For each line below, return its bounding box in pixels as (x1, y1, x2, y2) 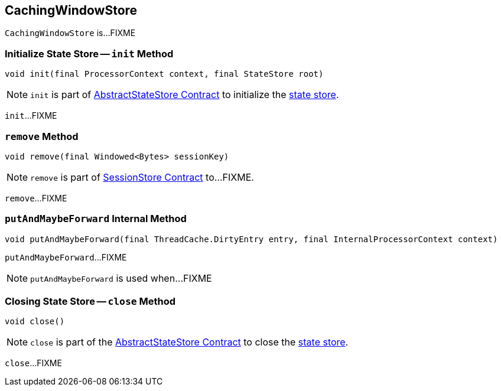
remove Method (5, 130, 79, 142)
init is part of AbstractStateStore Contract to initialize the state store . (30, 89, 339, 101)
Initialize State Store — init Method (5, 47, 174, 60)
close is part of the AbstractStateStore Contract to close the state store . (30, 336, 349, 348)
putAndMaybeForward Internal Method (5, 213, 187, 225)
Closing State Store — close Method (5, 295, 176, 308)
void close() (5, 317, 65, 327)
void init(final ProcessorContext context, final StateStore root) (5, 69, 324, 79)
